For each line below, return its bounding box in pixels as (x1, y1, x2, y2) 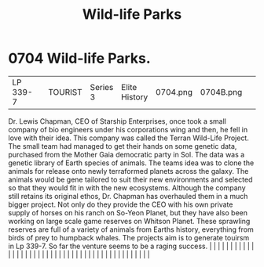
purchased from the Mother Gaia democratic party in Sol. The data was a (8, 150, 245, 159)
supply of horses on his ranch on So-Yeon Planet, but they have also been (8, 207, 248, 217)
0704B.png (200, 86, 243, 97)
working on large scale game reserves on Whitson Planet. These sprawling (8, 216, 251, 226)
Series (90, 81, 114, 92)
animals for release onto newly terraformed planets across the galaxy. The (8, 166, 249, 175)
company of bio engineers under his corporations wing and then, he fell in (8, 124, 248, 134)
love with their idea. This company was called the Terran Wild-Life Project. (8, 133, 249, 143)
